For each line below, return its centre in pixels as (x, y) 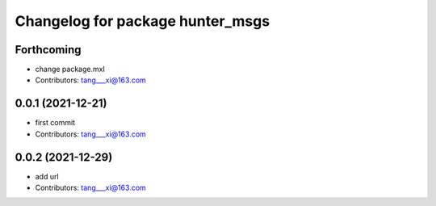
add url (47, 176)
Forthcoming (48, 50)
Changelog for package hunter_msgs (143, 21)
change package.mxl (70, 69)
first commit (55, 123)
